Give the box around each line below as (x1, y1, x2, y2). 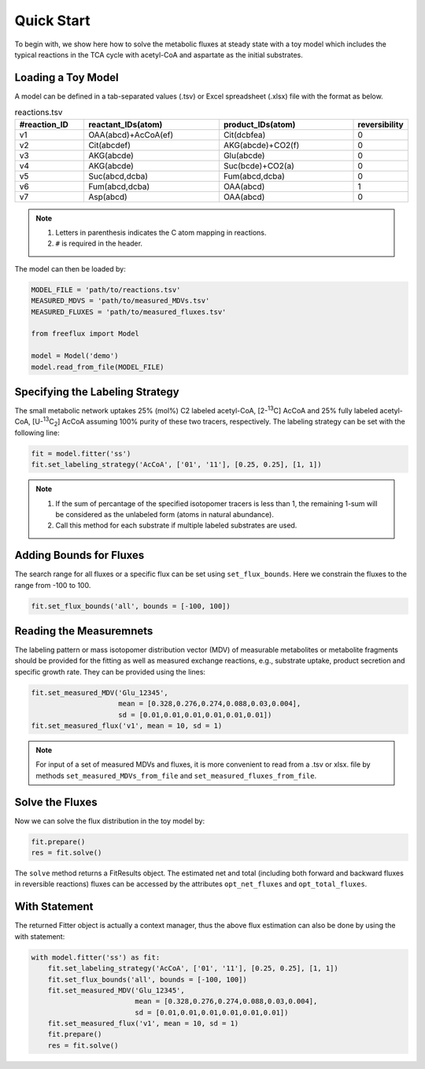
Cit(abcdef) (87, 139, 131, 150)
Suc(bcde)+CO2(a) (223, 160, 294, 171)
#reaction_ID (19, 119, 68, 130)
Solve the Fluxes (14, 795, 98, 808)
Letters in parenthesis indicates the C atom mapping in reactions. (55, 228, 267, 237)
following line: (14, 427, 60, 437)
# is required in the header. (55, 239, 143, 248)
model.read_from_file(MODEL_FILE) (31, 362, 164, 372)
